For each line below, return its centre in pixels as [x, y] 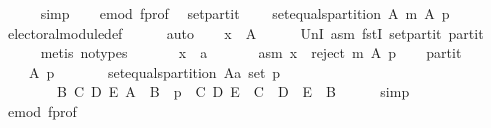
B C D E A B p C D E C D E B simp [233, 91]
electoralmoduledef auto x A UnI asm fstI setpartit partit [245, 32]
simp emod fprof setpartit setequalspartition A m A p [245, 13]
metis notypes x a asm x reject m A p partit [251, 52]
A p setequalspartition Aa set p [154, 71]
